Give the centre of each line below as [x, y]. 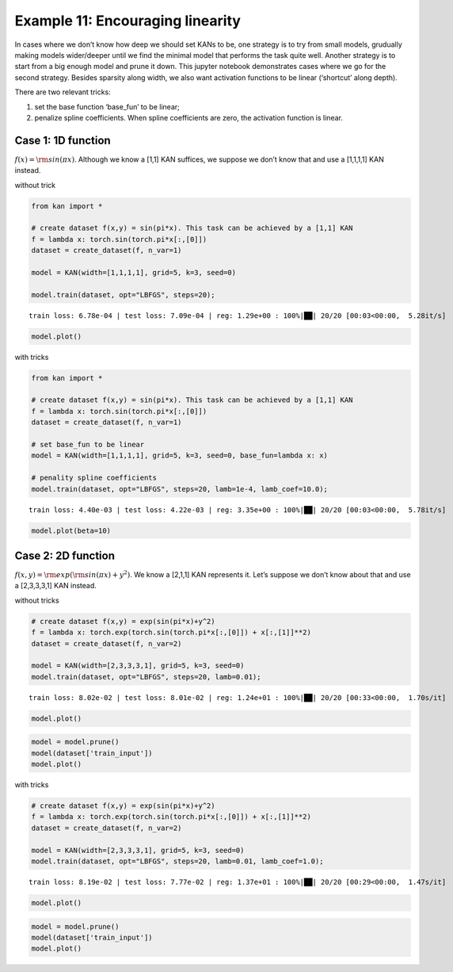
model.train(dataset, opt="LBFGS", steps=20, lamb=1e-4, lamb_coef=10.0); [180, 489]
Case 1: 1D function [63, 140]
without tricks [37, 600]
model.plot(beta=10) [71, 530]
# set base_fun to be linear [88, 444]
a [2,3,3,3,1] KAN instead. [55, 586]
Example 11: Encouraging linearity [128, 21]
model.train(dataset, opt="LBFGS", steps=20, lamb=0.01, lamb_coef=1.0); [177, 861]
